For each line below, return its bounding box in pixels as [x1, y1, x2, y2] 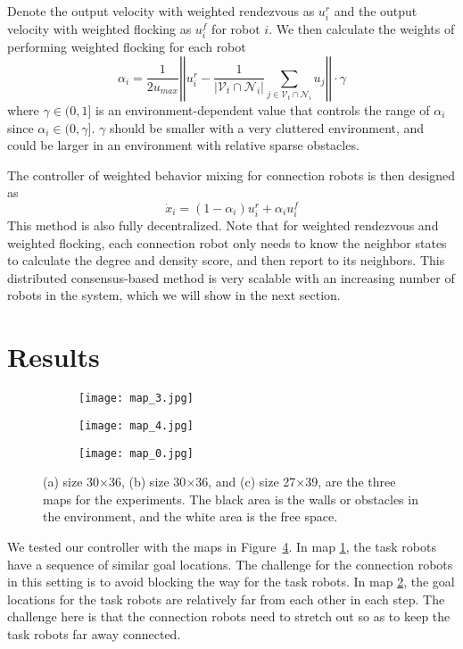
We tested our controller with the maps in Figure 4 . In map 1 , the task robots [7, 537, 436, 555]
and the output [334, 2, 418, 20]
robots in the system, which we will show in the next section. [7, 286, 341, 304]
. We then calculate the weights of [269, 20, 455, 38]
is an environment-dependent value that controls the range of [95, 100, 430, 119]
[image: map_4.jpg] [79, 419, 194, 432]
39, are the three [305, 472, 396, 491]
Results [7, 338, 100, 375]
